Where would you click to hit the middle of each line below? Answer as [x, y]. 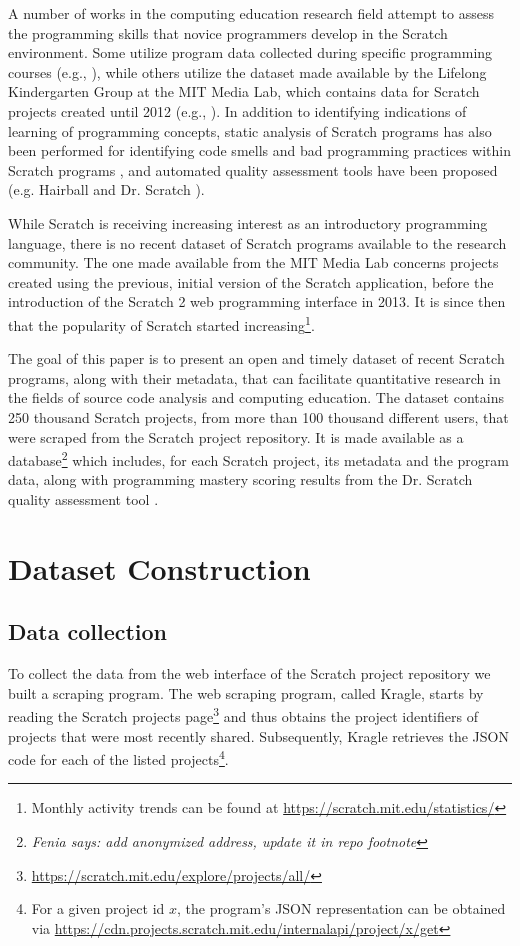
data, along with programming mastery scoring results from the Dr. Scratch [240, 479]
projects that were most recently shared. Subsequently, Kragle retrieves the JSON [258, 735]
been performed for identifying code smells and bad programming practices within [259, 150]
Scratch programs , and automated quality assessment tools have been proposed [253, 169]
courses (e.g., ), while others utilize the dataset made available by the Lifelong [247, 71]
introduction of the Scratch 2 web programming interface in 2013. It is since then [257, 301]
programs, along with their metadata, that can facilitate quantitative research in [254, 377]
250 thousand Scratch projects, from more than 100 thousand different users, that [258, 416]
